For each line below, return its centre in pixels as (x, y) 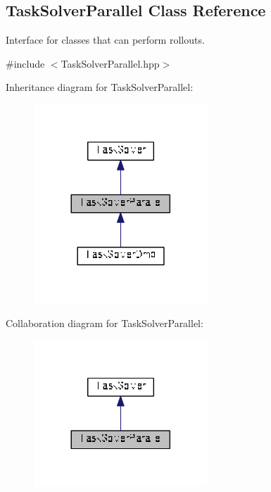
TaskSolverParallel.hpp (110, 63)
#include (25, 63)
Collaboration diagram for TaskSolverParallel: (105, 323)
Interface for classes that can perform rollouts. (105, 40)
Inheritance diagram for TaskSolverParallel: (100, 87)
